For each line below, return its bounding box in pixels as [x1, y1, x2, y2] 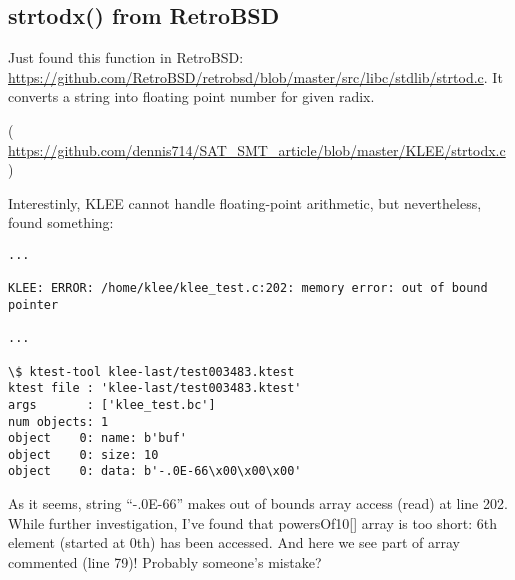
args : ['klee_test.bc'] [8, 397, 216, 412]
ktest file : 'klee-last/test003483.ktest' [8, 381, 302, 396]
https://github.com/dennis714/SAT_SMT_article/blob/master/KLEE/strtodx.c [8, 139, 506, 160]
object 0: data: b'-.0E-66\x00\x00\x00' [8, 464, 302, 479]
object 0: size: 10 [8, 447, 159, 462]
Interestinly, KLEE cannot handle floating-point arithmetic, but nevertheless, [8, 192, 482, 213]
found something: [8, 212, 114, 233]
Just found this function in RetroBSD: [8, 47, 244, 68]
